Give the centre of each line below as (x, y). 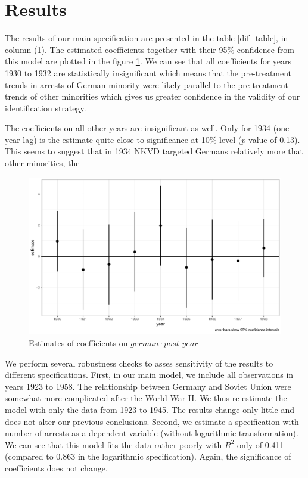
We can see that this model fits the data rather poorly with (113, 444)
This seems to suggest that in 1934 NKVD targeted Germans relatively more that (154, 151)
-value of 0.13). (273, 139)
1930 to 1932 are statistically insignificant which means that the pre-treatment (148, 72)
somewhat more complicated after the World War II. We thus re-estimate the (146, 398)
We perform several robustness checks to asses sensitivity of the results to (139, 363)
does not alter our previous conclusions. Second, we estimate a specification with (152, 421)
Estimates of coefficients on (78, 343)
